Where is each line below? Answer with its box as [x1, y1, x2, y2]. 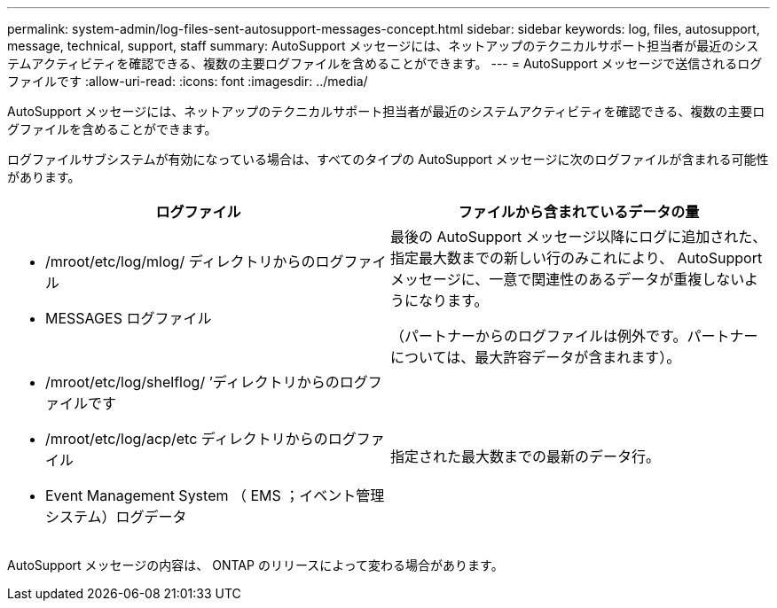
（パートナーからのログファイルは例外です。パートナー [390, 327, 758, 345]
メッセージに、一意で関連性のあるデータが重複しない [390, 270, 744, 288]
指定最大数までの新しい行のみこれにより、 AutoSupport [390, 249, 763, 267]
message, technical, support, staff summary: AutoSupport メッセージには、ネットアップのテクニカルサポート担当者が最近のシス [7, 38, 759, 53]
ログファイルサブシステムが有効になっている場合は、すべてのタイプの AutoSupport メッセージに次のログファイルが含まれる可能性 [7, 152, 769, 167]
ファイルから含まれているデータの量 [458, 203, 700, 221]
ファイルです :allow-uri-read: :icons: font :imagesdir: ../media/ [7, 74, 368, 89]
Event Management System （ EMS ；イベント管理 [45, 487, 385, 504]
